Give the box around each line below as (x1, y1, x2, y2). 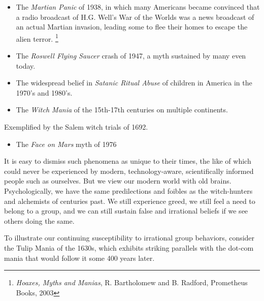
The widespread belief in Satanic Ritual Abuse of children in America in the (16, 77, 252, 88)
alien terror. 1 (16, 32, 58, 44)
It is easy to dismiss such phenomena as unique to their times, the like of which (4, 156, 251, 166)
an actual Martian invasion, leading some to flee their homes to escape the (16, 21, 248, 32)
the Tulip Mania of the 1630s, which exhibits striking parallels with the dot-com (4, 242, 254, 253)
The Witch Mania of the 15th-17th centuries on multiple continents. (16, 104, 228, 115)
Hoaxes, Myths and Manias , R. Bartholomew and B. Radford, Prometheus (16, 277, 248, 288)
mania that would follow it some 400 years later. (4, 252, 155, 263)
